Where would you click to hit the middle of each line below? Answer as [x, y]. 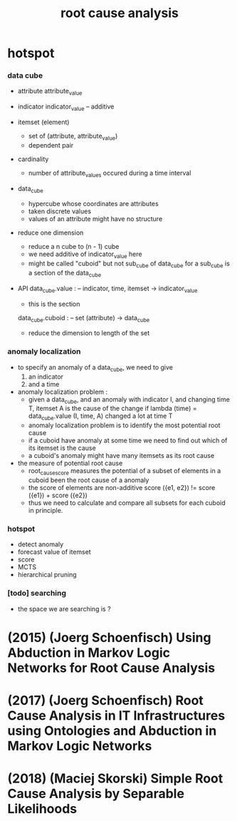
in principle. [46, 510]
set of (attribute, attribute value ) [73, 137]
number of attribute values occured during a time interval [110, 174]
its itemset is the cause [62, 448]
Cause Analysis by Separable [96, 794]
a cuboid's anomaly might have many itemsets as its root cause [121, 456]
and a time [44, 384]
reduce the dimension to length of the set [89, 333]
